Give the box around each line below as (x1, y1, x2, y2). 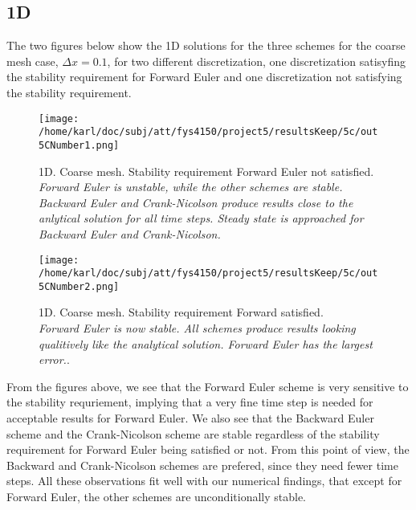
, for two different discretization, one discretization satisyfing (107, 52, 406, 69)
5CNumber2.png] (39, 280, 120, 292)
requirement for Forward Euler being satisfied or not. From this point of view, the (6, 441, 410, 458)
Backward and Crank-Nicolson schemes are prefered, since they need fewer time (6, 456, 398, 473)
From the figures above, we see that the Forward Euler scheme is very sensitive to (6, 377, 409, 394)
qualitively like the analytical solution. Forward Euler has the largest (39, 335, 373, 352)
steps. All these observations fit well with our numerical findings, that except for (6, 472, 402, 489)
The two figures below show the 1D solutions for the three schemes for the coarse (6, 37, 406, 54)
